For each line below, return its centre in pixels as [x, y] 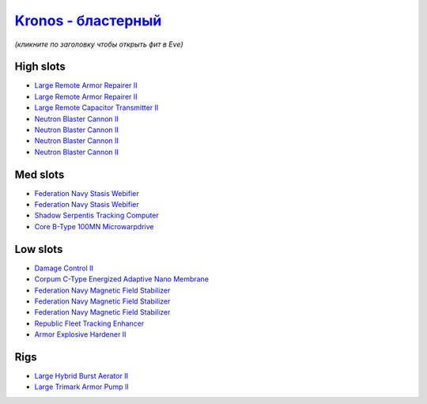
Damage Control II [64, 268]
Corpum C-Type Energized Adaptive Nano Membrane [122, 279]
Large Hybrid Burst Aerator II [81, 376]
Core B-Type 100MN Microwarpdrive [94, 226]
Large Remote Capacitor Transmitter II [96, 108]
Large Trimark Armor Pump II [82, 387]
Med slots [40, 174]
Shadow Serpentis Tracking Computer [97, 215]
